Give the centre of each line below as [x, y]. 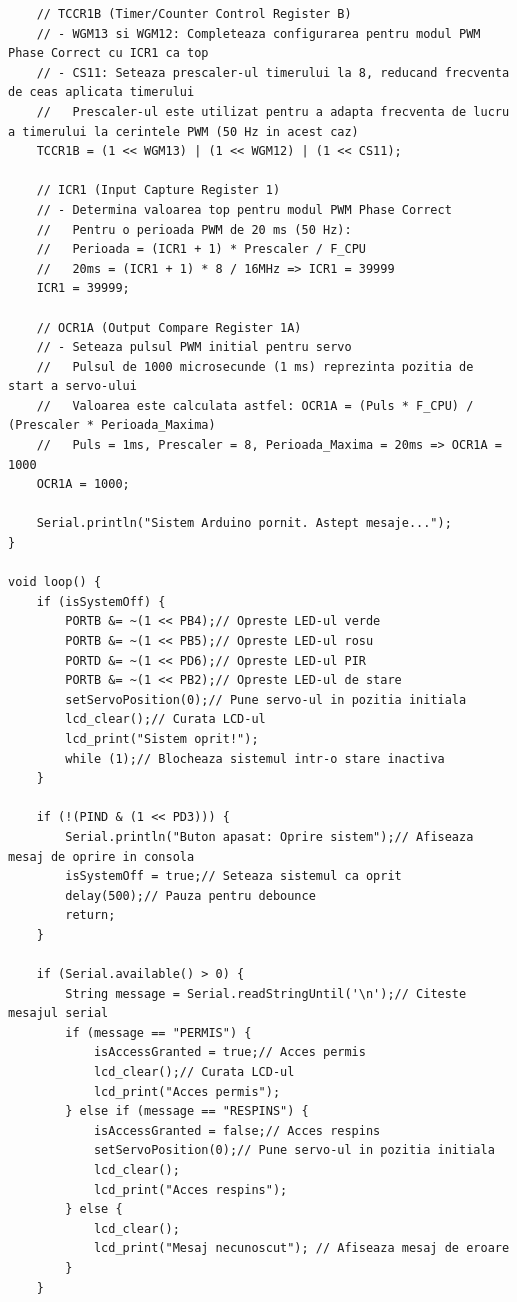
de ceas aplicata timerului [101, 92]
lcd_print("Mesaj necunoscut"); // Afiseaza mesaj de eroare [301, 1248]
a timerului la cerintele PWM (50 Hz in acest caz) [183, 131]
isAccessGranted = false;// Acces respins [237, 1130]
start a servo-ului [72, 386]
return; [90, 915]
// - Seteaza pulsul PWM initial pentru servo [194, 347]
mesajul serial [58, 1013]
